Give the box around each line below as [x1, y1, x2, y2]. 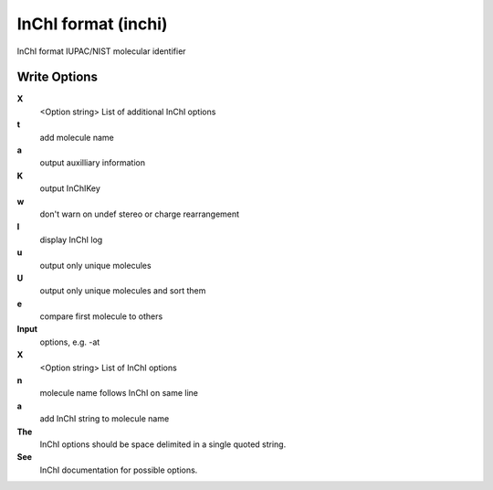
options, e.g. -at [39, 336, 100, 347]
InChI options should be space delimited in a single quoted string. [39, 439, 287, 450]
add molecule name [39, 132, 114, 143]
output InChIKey [39, 183, 100, 194]
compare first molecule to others [39, 311, 163, 322]
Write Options [16, 69, 98, 85]
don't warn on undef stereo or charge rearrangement [39, 208, 240, 219]
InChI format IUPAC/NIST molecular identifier [16, 46, 186, 57]
